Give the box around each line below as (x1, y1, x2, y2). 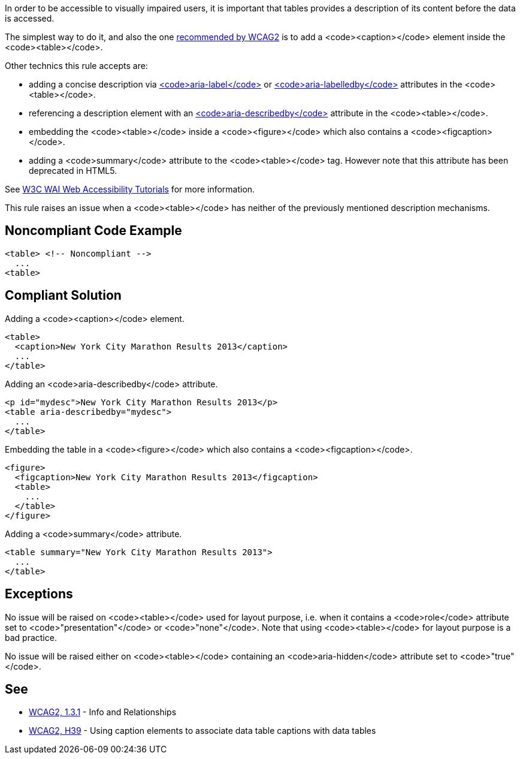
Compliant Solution (5, 288, 122, 303)
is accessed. (5, 13, 55, 23)
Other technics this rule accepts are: (5, 61, 148, 71)
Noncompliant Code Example (5, 223, 182, 239)
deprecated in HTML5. (29, 165, 117, 176)
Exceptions (5, 586, 73, 602)
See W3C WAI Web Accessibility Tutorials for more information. (5, 184, 255, 194)
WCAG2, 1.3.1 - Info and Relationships (29, 707, 177, 718)
